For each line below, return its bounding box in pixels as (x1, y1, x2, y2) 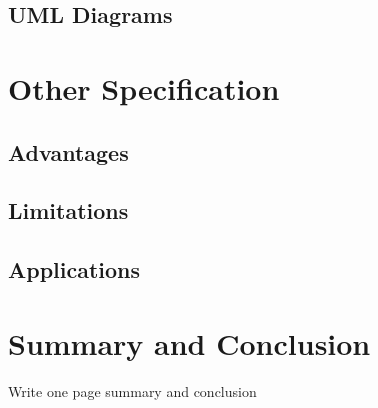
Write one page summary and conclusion (8, 380, 257, 401)
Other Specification (8, 67, 280, 108)
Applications (8, 254, 141, 285)
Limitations (8, 195, 129, 226)
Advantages (8, 136, 129, 167)
